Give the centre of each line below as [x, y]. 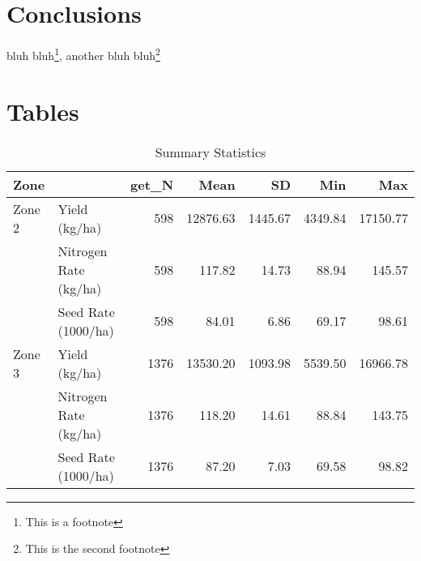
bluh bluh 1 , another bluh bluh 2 [83, 54]
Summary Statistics [210, 152]
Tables [43, 111]
